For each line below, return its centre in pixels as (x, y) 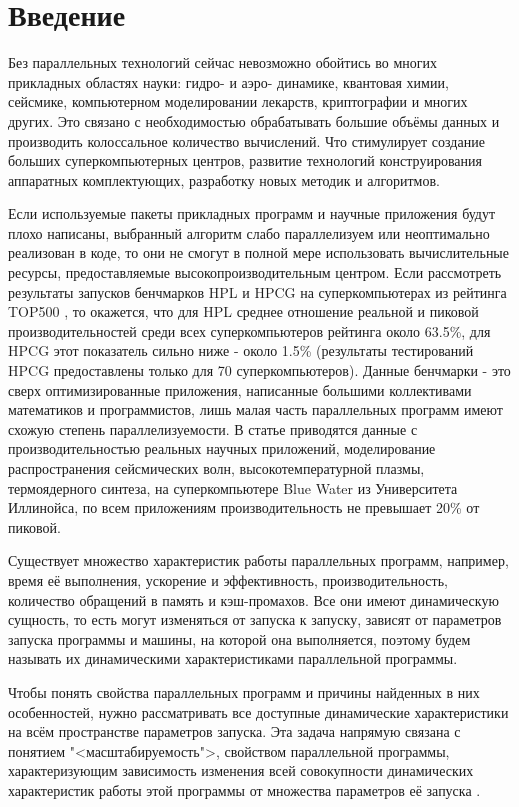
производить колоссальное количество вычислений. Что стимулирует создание (246, 140)
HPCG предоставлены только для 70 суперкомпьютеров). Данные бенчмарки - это (259, 370)
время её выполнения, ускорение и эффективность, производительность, (228, 579)
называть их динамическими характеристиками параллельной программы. (233, 658)
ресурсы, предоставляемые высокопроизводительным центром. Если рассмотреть (255, 272)
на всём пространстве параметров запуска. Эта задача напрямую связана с (234, 731)
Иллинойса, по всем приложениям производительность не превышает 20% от (244, 507)
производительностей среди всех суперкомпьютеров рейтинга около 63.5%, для (249, 330)
